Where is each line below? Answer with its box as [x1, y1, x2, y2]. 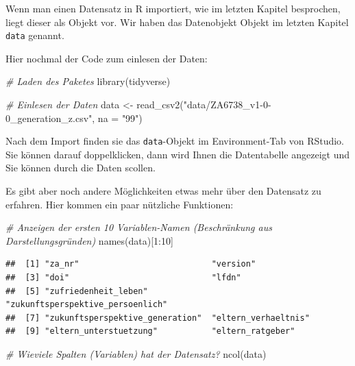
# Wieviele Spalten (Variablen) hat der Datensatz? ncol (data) [5, 347, 267, 361]
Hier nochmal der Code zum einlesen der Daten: [5, 51, 208, 65]
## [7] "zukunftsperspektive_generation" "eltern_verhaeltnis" [5, 313, 310, 323]
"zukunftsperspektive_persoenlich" [5, 300, 168, 310]
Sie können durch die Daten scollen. [5, 160, 156, 175]
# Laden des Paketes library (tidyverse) [5, 74, 171, 88]
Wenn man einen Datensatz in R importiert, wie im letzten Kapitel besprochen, [5, 1, 341, 15]
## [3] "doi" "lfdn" [5, 273, 241, 283]
